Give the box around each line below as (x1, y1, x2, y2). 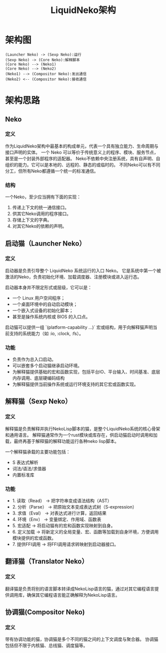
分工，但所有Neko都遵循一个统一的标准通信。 (5, 168, 99, 174)
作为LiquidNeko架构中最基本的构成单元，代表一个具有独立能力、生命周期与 (5, 143, 159, 149)
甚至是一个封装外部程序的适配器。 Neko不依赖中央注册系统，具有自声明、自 (5, 155, 161, 161)
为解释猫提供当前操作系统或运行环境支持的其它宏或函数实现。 (12, 382, 139, 388)
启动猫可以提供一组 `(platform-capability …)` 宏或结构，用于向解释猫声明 (5, 324, 153, 330)
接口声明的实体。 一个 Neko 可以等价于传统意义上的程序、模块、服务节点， (5, 149, 159, 155)
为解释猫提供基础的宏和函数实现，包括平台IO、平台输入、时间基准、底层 (12, 369, 161, 375)
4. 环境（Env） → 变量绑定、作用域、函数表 (12, 517, 102, 522)
